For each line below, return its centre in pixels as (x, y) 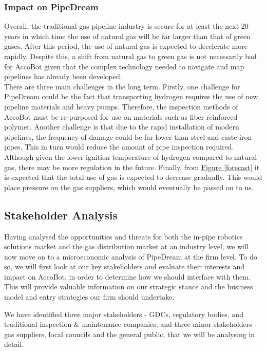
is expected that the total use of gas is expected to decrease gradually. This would (133, 177)
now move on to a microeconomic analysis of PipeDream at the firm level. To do (131, 256)
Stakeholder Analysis (61, 215)
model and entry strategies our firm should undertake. (89, 297)
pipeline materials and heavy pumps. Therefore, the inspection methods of (121, 106)
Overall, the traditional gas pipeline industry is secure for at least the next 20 (126, 26)
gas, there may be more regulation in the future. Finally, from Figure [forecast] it (132, 167)
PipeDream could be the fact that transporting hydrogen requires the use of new (131, 96)
